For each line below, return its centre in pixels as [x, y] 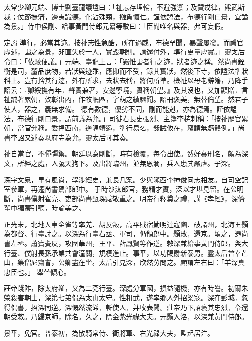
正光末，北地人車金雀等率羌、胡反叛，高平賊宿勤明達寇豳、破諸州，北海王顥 [126, 224]
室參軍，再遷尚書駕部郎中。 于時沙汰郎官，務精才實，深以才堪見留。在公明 [124, 189]
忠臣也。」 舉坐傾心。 [37, 271]
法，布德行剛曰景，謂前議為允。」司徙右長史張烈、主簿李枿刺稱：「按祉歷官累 [126, 118]
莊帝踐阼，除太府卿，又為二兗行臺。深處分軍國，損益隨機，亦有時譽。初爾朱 [126, 288]
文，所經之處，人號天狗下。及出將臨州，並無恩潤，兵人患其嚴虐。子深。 [119, 163]
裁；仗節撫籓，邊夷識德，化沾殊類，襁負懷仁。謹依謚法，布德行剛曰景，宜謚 [126, 16]
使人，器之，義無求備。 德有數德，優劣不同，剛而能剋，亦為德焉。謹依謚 [120, 108]
